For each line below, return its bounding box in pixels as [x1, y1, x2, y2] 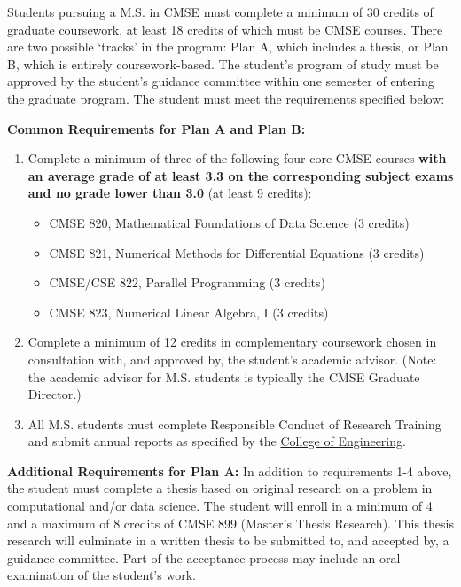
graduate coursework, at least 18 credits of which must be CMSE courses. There [7, 20, 443, 38]
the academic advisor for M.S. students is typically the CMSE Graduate [27, 367, 420, 386]
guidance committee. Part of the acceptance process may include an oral [7, 548, 401, 567]
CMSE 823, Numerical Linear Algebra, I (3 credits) [49, 302, 329, 321]
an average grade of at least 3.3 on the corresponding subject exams [27, 166, 454, 184]
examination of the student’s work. [7, 566, 196, 584]
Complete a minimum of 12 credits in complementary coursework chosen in [27, 333, 437, 351]
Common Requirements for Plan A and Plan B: [7, 119, 306, 137]
